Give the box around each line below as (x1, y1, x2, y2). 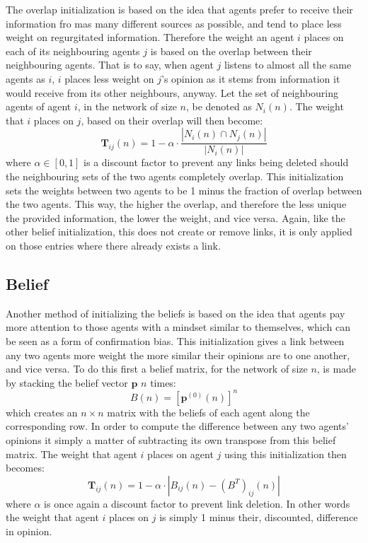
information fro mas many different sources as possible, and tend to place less (6, 16, 342, 30)
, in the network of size (77, 99, 177, 114)
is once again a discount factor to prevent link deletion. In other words (44, 496, 350, 510)
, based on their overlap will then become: (81, 112, 263, 127)
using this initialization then (224, 446, 347, 461)
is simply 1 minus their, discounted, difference (159, 510, 358, 525)
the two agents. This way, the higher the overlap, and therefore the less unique (6, 197, 347, 211)
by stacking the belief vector (6, 375, 128, 390)
